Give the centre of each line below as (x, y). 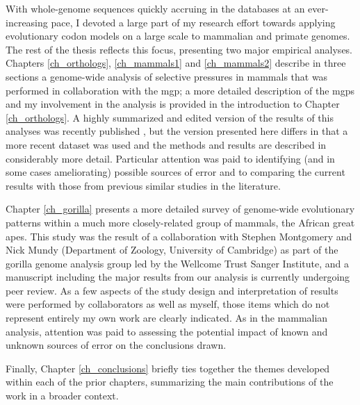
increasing (27, 22)
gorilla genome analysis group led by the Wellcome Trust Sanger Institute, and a (177, 263)
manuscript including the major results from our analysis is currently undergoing (178, 277)
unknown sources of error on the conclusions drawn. (116, 345)
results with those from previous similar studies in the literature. (143, 185)
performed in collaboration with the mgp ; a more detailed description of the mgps (180, 90)
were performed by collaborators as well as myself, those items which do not (168, 304)
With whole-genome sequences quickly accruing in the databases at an (155, 8)
